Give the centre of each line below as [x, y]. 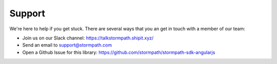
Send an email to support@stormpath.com [67, 45]
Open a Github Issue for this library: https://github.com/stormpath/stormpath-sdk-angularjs [119, 52]
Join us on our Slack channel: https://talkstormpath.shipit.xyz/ [88, 38]
